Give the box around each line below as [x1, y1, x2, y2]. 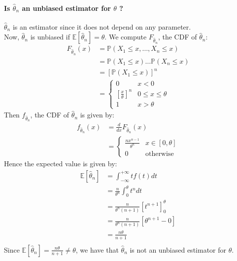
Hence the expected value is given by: [4, 158, 117, 169]
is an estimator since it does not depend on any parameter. [12, 21, 191, 32]
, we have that [75, 244, 119, 255]
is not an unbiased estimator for [130, 244, 226, 255]
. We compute [104, 32, 147, 42]
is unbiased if [30, 32, 70, 42]
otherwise [145, 150, 174, 157]
